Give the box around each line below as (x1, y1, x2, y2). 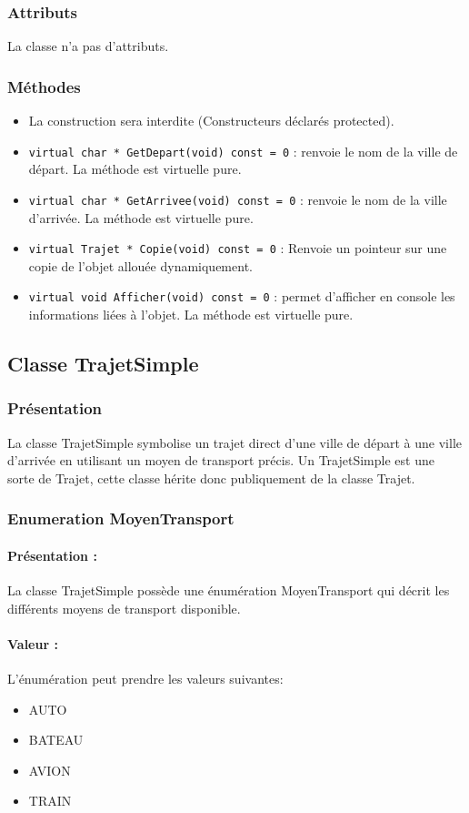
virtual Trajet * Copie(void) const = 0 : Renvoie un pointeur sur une (28, 239, 447, 258)
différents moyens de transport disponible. (7, 598, 241, 617)
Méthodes (7, 75, 81, 97)
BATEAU (28, 730, 84, 749)
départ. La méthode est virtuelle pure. (28, 159, 242, 178)
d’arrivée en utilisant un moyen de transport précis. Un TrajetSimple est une (7, 451, 434, 470)
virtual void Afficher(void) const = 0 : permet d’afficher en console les (28, 287, 455, 306)
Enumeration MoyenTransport (7, 507, 234, 530)
